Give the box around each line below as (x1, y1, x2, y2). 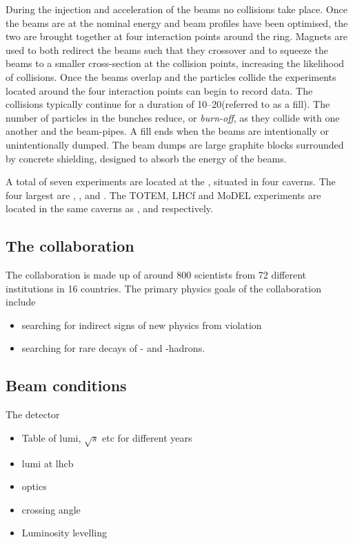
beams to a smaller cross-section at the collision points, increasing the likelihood (6, 56, 345, 71)
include (6, 294, 36, 309)
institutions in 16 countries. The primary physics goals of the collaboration (6, 281, 321, 295)
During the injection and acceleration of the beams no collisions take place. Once (6, 2, 347, 16)
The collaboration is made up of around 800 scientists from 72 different (6, 268, 307, 282)
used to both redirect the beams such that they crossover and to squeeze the (6, 42, 329, 57)
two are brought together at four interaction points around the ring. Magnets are (6, 29, 347, 44)
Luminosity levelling (21, 525, 107, 540)
